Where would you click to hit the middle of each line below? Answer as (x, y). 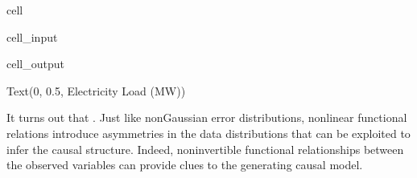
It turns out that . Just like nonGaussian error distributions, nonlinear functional (207, 117)
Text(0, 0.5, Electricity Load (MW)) (96, 90)
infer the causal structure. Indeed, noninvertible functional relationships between (205, 149)
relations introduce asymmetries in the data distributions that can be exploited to (208, 133)
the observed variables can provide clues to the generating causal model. (185, 165)
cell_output (35, 64)
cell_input (32, 36)
